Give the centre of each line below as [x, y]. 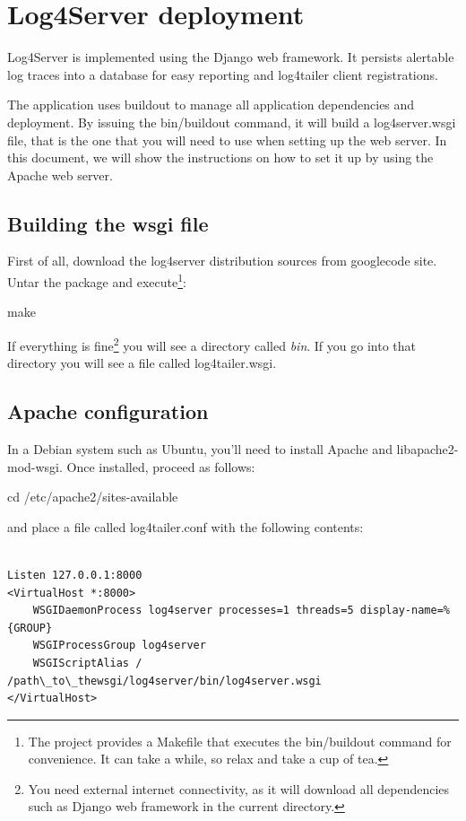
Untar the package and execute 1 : [97, 280]
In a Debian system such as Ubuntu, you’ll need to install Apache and [200, 448]
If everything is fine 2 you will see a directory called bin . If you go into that [211, 344]
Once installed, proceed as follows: [161, 466]
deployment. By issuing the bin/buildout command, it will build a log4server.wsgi [232, 122]
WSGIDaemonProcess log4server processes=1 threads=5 [193, 611]
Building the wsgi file [108, 223]
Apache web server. [60, 175]
